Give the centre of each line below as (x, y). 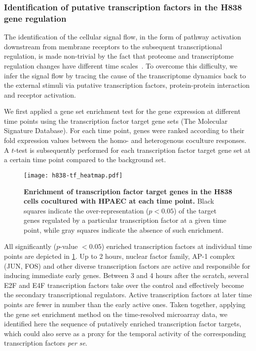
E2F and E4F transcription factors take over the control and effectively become (124, 285)
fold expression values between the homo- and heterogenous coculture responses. (125, 140)
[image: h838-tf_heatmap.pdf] (73, 175)
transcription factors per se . (46, 343)
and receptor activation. (40, 94)
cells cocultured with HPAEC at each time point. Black (119, 201)
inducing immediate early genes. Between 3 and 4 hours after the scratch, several (127, 275)
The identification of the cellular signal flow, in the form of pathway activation (123, 37)
